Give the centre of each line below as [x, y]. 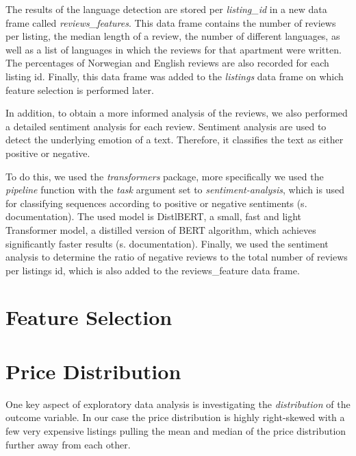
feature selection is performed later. [80, 89]
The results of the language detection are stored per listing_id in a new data [166, 9]
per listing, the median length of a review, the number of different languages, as [173, 36]
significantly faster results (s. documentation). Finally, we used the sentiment [167, 243]
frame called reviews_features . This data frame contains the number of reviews [171, 22]
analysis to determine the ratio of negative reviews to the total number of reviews [177, 257]
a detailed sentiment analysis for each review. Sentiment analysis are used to [166, 126]
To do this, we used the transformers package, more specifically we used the [165, 176]
